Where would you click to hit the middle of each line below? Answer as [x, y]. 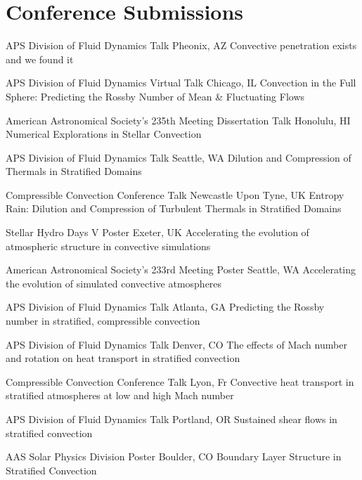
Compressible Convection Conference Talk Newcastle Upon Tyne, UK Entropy [175, 194]
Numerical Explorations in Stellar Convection [104, 134]
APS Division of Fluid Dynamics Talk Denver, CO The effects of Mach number [176, 344]
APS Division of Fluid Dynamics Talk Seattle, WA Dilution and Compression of [179, 157]
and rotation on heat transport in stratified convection [123, 358]
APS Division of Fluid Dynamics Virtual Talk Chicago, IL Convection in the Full [181, 83]
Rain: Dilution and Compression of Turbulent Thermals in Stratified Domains [174, 208]
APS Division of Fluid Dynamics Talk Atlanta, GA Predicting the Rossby [165, 307]
